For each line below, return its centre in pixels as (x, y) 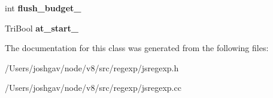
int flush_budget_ (43, 8)
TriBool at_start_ (42, 28)
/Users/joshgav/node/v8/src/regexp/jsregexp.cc (93, 88)
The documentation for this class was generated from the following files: (137, 48)
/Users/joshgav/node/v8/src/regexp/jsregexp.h (92, 67)
